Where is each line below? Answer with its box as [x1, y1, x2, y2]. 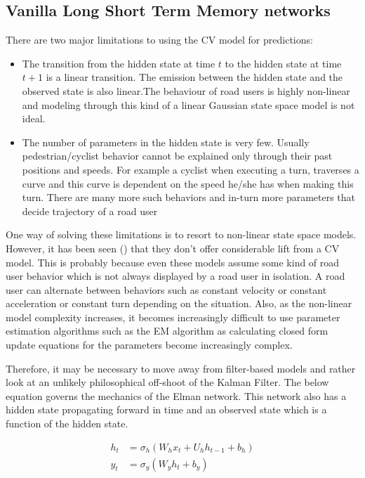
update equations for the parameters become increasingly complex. [6, 337, 293, 352]
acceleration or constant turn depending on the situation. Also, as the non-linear [6, 296, 352, 311]
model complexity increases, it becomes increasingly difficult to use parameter [6, 309, 340, 324]
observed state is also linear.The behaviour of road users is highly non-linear [22, 83, 350, 98]
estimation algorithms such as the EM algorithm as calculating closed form [6, 323, 328, 338]
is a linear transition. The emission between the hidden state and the [46, 70, 343, 84]
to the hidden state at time [225, 56, 342, 70]
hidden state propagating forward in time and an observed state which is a [6, 402, 327, 417]
